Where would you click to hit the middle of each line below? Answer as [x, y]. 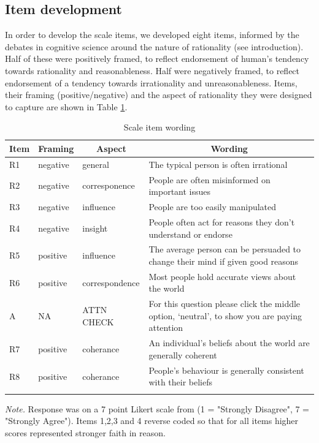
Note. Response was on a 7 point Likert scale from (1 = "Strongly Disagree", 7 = [157, 408]
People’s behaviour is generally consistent [226, 370]
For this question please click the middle [225, 304]
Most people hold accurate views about [222, 276]
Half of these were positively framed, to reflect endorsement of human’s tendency [157, 59]
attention [166, 328]
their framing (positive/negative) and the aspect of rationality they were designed [159, 95]
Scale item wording [159, 127]
